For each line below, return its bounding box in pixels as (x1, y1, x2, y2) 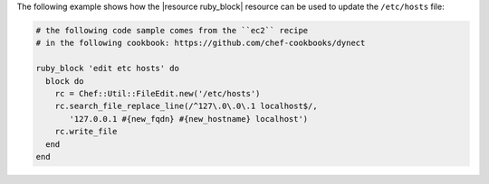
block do (45, 76, 84, 86)
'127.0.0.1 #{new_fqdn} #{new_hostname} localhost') (69, 114, 309, 124)
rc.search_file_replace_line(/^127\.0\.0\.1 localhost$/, (54, 101, 318, 112)
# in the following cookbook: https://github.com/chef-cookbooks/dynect (35, 38, 366, 49)
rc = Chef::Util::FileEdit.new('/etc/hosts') (54, 88, 261, 98)
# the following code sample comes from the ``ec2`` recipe (35, 25, 309, 35)
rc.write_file (54, 126, 118, 137)
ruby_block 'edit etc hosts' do (35, 63, 180, 74)
